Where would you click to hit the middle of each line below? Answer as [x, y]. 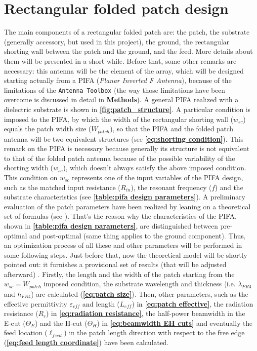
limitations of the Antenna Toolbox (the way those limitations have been [115, 90]
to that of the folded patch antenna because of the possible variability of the [120, 158]
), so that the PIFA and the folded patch [172, 129]
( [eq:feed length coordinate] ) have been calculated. [86, 342]
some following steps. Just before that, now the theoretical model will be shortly [126, 254]
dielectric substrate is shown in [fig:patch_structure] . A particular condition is [127, 109]
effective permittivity [36, 303]
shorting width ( [29, 168]
